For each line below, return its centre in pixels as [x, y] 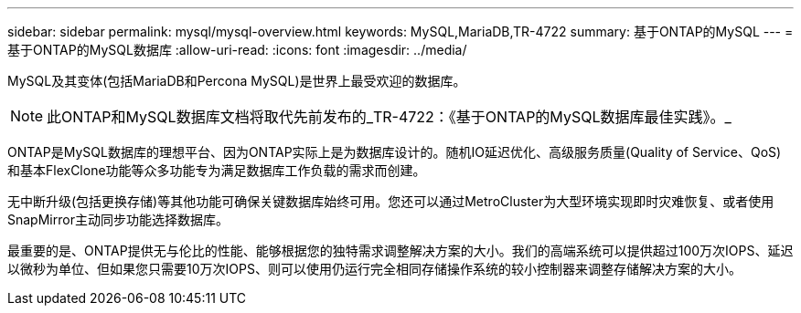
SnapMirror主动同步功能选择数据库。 [118, 219]
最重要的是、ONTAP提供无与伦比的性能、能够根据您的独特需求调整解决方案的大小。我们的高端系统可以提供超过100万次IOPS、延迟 [400, 250]
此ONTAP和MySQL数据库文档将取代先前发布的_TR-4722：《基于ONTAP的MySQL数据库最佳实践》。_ [389, 117]
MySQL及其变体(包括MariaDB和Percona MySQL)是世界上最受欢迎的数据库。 [237, 81]
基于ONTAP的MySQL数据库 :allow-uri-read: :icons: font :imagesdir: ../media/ [237, 50]
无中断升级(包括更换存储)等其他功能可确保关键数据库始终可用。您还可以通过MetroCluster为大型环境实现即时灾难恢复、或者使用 [391, 201]
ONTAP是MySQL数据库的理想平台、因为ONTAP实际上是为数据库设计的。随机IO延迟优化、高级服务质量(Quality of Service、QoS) [395, 152]
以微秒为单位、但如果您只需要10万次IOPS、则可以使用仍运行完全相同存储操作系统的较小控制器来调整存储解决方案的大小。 [374, 269]
